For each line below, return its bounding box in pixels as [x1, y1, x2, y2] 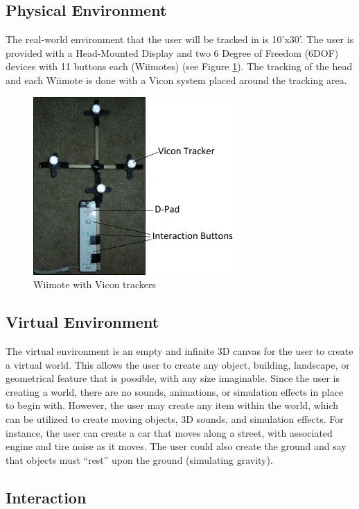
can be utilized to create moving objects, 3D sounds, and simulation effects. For [6, 412, 344, 426]
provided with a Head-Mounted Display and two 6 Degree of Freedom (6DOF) [6, 45, 339, 60]
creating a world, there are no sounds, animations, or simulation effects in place [6, 384, 344, 399]
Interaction [6, 486, 87, 508]
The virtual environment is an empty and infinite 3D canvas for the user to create [6, 344, 353, 358]
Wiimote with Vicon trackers [33, 277, 157, 292]
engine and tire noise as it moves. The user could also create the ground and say [6, 439, 347, 453]
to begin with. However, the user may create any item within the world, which [6, 398, 339, 412]
